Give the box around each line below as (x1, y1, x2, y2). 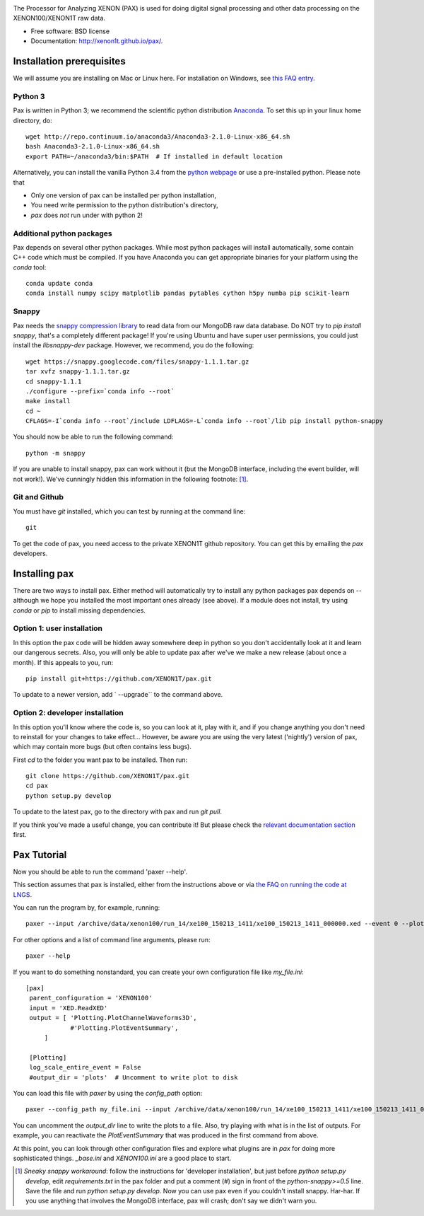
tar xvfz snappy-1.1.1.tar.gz (25, 368, 131, 376)
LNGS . (13, 890, 32, 898)
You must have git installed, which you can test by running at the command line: (13, 506, 246, 516)
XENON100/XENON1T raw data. (13, 14, 106, 23)
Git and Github (13, 492, 64, 502)
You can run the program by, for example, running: (13, 903, 160, 912)
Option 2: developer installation (13, 708, 124, 718)
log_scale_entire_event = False (29, 1063, 141, 1072)
